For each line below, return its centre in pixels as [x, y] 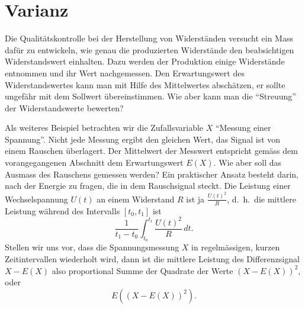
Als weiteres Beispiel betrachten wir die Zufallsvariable [104, 128]
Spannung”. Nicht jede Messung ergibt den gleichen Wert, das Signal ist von [143, 139]
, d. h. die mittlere [261, 199]
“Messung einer [243, 128]
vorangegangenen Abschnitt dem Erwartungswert [94, 162]
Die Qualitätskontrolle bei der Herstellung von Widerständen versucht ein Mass [149, 38]
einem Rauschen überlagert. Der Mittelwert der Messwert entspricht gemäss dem [151, 151]
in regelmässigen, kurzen [236, 247]
